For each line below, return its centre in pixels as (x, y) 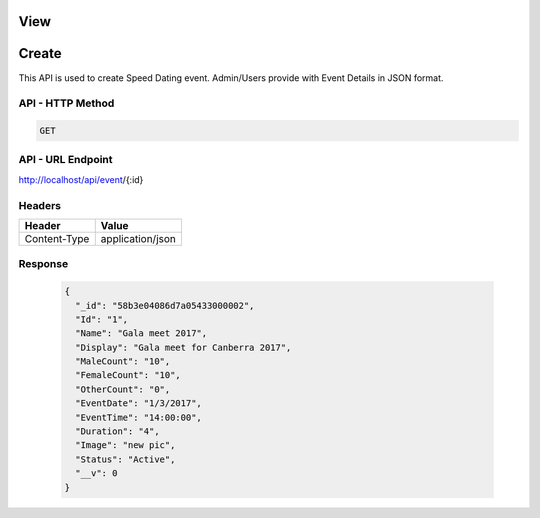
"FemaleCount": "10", (128, 375)
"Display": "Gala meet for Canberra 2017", (183, 347)
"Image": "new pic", (125, 445)
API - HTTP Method (66, 103)
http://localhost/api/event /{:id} (81, 179)
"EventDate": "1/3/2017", (138, 403)
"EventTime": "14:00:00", (138, 417)
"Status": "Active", (125, 459)
